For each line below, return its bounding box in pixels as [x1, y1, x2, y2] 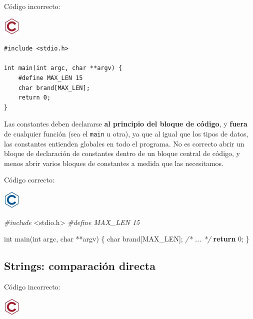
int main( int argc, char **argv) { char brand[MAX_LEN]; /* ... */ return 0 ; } [4, 233, 249, 244]
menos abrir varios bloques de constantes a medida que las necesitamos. [4, 157, 223, 168]
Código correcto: [4, 174, 54, 185]
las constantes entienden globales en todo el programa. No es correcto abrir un [4, 138, 244, 148]
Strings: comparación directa [4, 258, 155, 273]
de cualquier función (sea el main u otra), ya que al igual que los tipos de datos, [4, 128, 248, 138]
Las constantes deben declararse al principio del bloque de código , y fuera [4, 118, 247, 129]
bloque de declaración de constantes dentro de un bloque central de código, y [4, 148, 240, 158]
